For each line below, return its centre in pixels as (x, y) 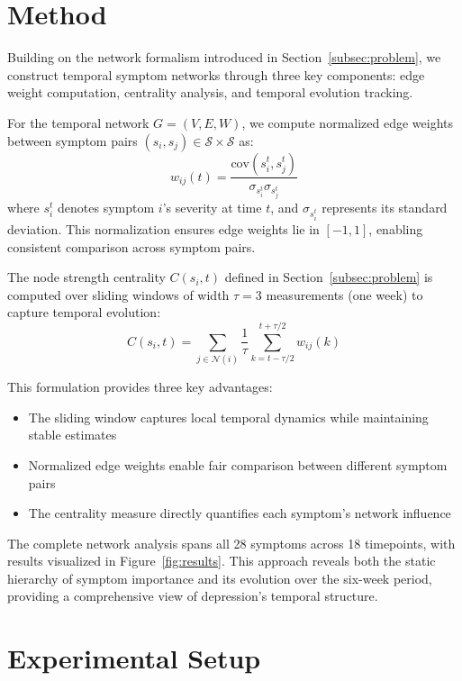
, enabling (396, 229)
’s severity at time (212, 208)
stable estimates (72, 435)
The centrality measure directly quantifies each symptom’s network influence (240, 513)
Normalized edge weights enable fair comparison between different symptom (238, 464)
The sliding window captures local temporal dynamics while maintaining (228, 417)
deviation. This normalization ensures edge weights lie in (163, 229)
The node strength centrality (86, 277)
